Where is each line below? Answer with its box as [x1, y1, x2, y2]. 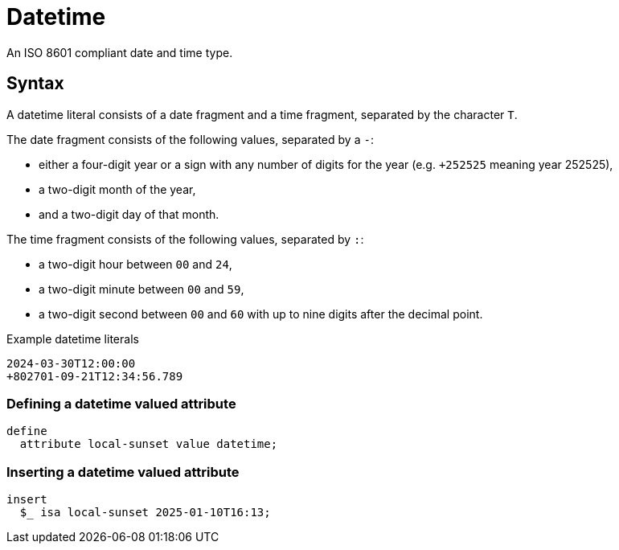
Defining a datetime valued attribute [6, 395, 236, 412]
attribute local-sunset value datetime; [19, 437, 278, 451]
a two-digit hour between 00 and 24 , [39, 257, 232, 271]
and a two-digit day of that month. [39, 207, 219, 221]
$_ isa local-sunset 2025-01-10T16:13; [19, 506, 271, 519]
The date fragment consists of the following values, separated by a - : [6, 132, 374, 146]
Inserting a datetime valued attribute [6, 463, 240, 480]
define [6, 425, 47, 438]
